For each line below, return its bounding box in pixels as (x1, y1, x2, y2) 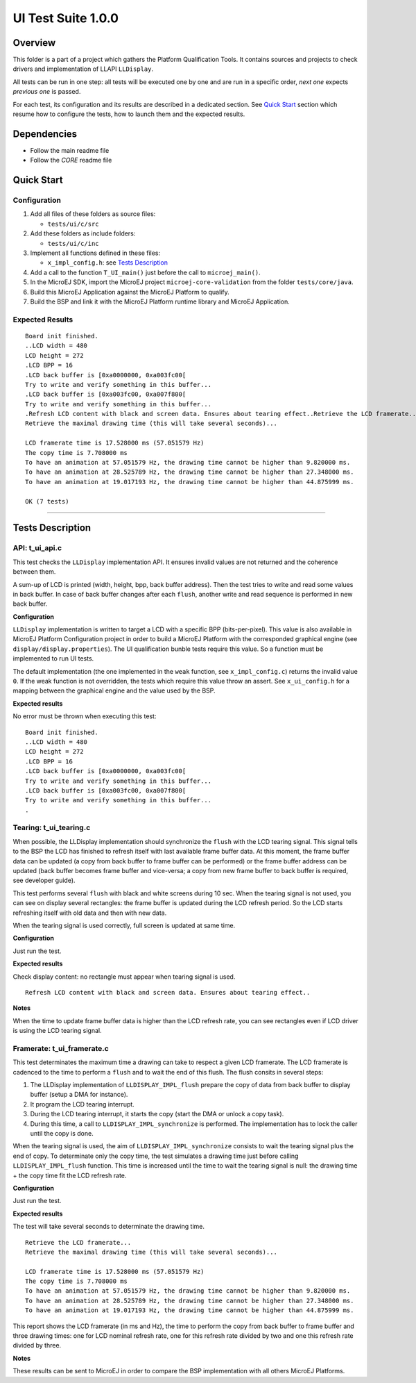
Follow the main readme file (30, 146, 110, 154)
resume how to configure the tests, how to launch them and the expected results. (12, 110, 245, 118)
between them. (12, 568, 56, 576)
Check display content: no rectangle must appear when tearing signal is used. (12, 972, 236, 981)
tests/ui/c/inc (47, 240, 100, 247)
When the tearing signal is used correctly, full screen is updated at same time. (12, 921, 236, 929)
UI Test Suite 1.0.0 (12, 10, 119, 26)
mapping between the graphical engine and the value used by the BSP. (12, 686, 216, 695)
